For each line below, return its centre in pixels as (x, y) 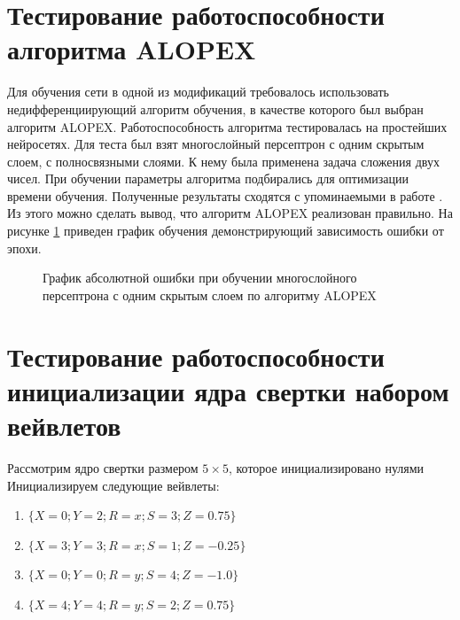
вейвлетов (64, 425)
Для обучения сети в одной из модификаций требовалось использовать (198, 92)
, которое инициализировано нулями (326, 467)
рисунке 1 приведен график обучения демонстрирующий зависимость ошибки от (226, 231)
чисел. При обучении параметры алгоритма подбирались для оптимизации (208, 178)
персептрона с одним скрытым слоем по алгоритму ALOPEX (210, 294)
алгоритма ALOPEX (132, 49)
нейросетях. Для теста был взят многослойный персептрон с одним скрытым (216, 144)
